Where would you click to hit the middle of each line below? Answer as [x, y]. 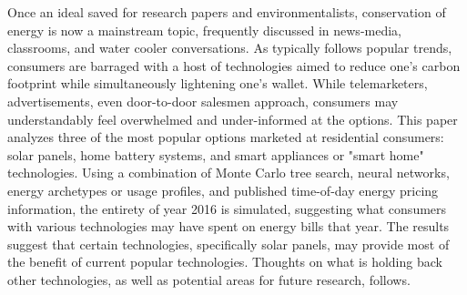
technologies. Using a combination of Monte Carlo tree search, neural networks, [228, 173]
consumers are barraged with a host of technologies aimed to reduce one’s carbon [234, 65]
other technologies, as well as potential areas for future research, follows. [209, 279]
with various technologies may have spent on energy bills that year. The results [228, 226]
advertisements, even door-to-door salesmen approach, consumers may [203, 101]
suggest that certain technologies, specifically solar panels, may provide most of [228, 244]
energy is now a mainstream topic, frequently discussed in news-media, [204, 30]
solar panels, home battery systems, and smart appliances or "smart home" [216, 154]
